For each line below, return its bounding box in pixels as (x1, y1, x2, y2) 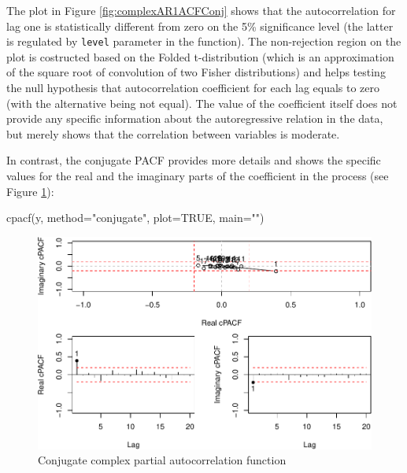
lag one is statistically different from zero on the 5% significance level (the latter (6, 17, 394, 34)
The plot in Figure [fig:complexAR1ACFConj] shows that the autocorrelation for (6, 2, 396, 18)
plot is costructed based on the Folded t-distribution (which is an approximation (6, 48, 394, 65)
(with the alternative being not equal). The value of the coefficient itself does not (6, 94, 398, 111)
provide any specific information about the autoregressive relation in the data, (6, 110, 383, 127)
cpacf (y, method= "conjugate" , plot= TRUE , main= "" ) (6, 209, 265, 226)
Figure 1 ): (6, 183, 54, 199)
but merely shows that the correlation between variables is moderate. (6, 125, 340, 142)
